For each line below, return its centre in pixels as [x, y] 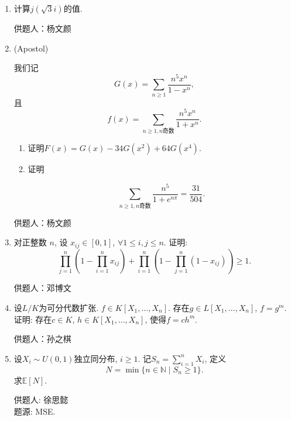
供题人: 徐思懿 [41, 400]
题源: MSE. [35, 411]
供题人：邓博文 [42, 288]
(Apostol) [31, 48]
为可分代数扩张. [69, 307]
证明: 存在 [33, 319]
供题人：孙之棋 [42, 339]
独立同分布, [96, 358]
